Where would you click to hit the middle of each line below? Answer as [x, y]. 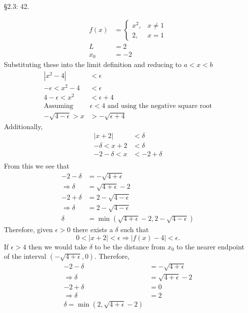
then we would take [58, 246]
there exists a [93, 229]
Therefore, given [29, 229]
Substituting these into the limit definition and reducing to [93, 64]
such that [135, 229]
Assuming [59, 106]
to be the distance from [130, 246]
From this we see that [37, 166]
